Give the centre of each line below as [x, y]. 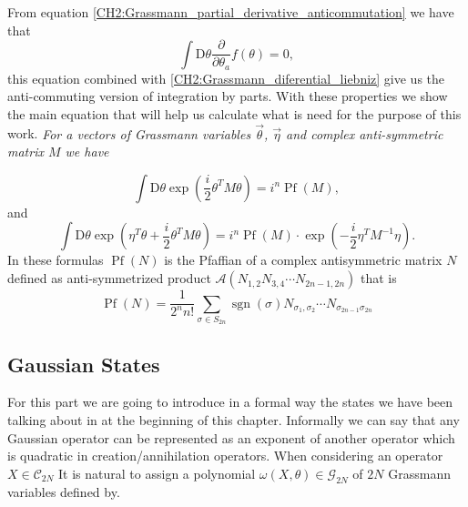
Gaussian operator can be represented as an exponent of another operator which [231, 437]
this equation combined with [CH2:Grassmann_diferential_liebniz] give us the [226, 78]
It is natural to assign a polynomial [157, 473]
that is [378, 278]
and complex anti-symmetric [365, 133]
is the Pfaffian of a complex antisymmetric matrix [303, 260]
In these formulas [56, 260]
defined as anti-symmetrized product [109, 278]
